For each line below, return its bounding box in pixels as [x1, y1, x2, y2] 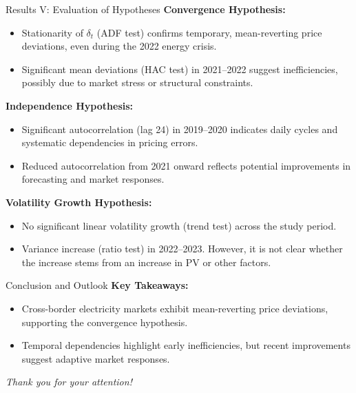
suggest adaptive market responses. [21, 351, 170, 365]
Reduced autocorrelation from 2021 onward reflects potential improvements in [21, 158, 351, 172]
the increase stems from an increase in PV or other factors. [21, 254, 271, 269]
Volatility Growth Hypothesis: [6, 194, 152, 209]
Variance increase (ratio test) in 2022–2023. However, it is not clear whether [21, 241, 343, 256]
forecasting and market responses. [21, 172, 165, 186]
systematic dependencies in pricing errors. [21, 135, 198, 150]
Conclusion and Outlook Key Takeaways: [6, 278, 189, 292]
